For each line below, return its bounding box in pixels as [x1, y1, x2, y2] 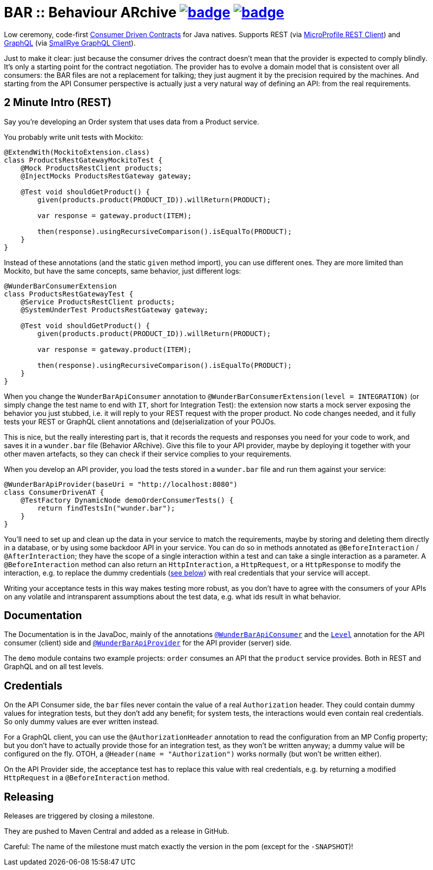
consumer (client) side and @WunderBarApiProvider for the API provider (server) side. [4, 638, 292, 647]
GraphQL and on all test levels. [4, 662, 104, 671]
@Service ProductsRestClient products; [20, 297, 175, 306]
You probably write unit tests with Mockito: [4, 132, 144, 141]
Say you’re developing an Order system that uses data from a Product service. [4, 117, 259, 126]
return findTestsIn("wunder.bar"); [37, 504, 175, 512]
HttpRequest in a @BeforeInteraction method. [4, 773, 170, 782]
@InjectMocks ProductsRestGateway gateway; [20, 172, 192, 180]
